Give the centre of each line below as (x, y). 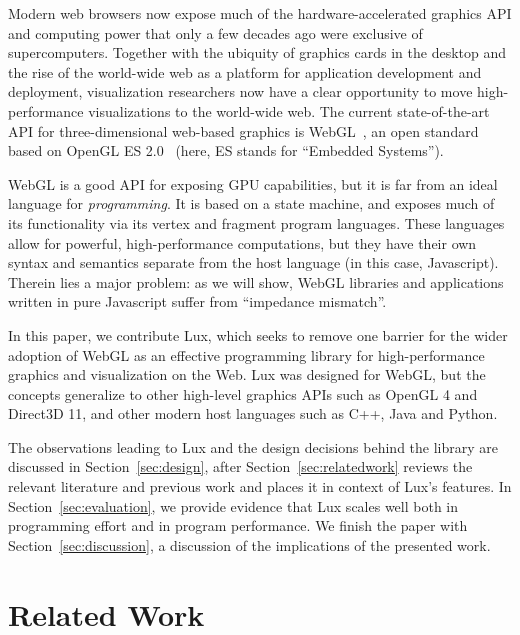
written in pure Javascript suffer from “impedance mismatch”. (197, 301)
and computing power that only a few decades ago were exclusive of (215, 32)
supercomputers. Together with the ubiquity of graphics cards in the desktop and (257, 52)
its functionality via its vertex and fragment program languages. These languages (256, 222)
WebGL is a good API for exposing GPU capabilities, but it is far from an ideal (253, 183)
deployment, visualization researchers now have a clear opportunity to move (240, 91)
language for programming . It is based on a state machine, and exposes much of (251, 203)
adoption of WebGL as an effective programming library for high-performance (246, 354)
